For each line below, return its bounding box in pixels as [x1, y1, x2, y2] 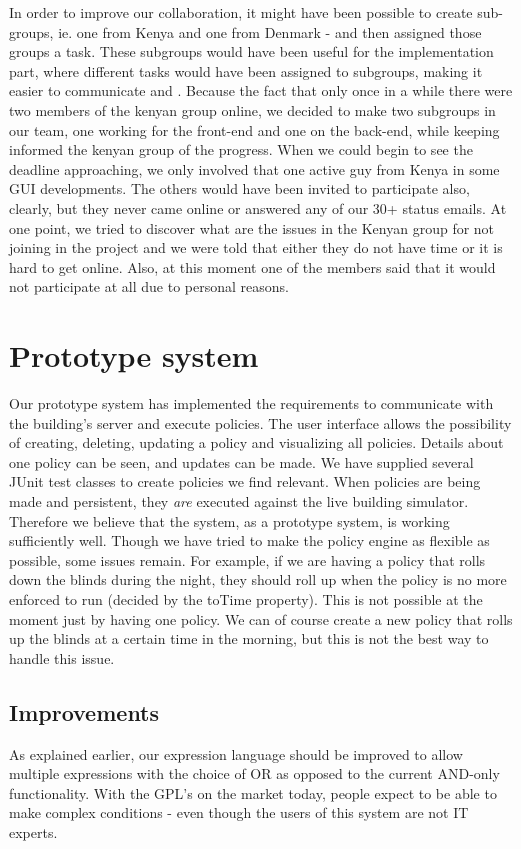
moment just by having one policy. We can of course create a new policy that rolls [9, 608, 513, 629]
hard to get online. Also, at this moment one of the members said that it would [9, 256, 496, 277]
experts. [9, 821, 58, 842]
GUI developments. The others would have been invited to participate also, [9, 178, 470, 199]
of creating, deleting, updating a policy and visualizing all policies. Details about [9, 432, 504, 453]
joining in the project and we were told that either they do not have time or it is [9, 237, 503, 258]
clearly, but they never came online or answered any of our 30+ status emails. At [9, 197, 507, 218]
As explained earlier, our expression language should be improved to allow [9, 743, 463, 764]
